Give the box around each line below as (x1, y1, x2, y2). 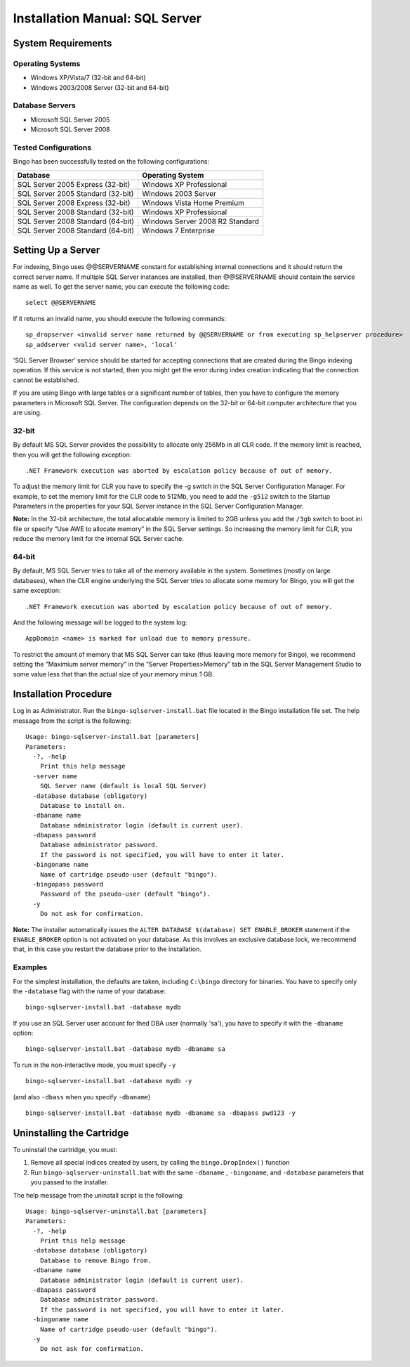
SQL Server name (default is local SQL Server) (39, 782, 207, 790)
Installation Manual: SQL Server (13, 11, 201, 26)
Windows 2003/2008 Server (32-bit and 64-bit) (30, 83, 169, 91)
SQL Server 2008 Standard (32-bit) (17, 207, 134, 217)
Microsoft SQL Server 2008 (30, 125, 110, 133)
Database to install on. (39, 802, 126, 809)
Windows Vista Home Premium (142, 197, 245, 207)
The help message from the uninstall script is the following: (13, 1191, 184, 1199)
